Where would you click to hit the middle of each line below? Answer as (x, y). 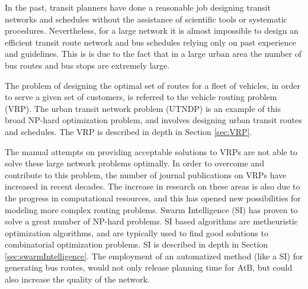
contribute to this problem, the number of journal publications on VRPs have (146, 174)
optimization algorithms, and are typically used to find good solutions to (137, 232)
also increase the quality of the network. (77, 279)
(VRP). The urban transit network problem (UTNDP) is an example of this (143, 108)
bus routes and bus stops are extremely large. (87, 65)
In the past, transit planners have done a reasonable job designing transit (138, 7)
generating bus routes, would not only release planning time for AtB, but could (149, 267)
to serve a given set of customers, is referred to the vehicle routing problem (141, 97)
